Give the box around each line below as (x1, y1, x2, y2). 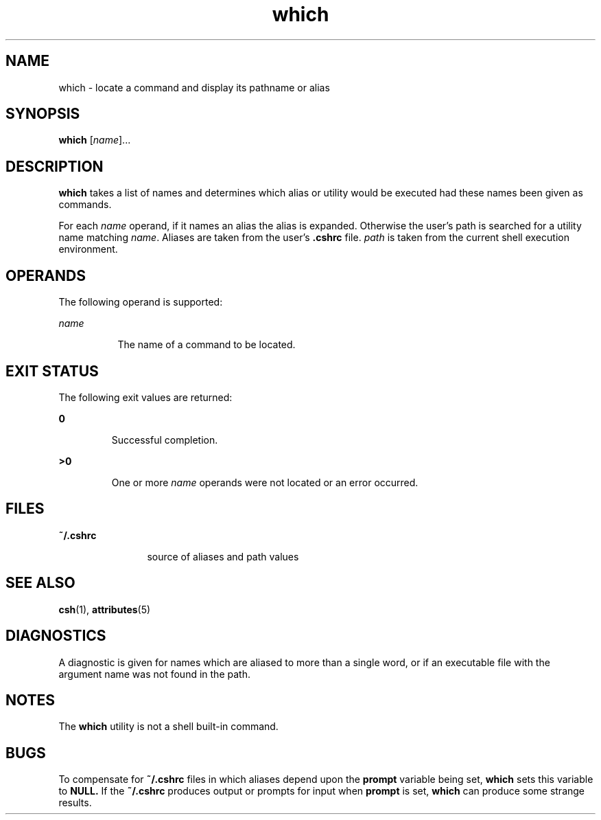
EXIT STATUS (5, 362, 99, 380)
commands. (58, 198, 112, 211)
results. (58, 797, 92, 809)
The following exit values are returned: (58, 391, 233, 403)
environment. (58, 243, 118, 255)
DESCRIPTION (5, 157, 104, 175)
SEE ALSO (5, 574, 75, 592)
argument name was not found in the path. (58, 668, 250, 680)
